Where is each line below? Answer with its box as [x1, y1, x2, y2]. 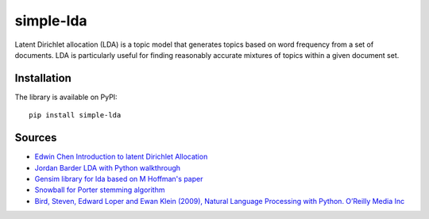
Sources [14, 131, 57, 144]
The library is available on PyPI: [14, 92, 118, 102]
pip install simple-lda [29, 111, 122, 120]
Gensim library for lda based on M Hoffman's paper [34, 174, 203, 183]
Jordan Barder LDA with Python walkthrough [34, 163, 181, 172]
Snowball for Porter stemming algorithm [34, 185, 165, 194]
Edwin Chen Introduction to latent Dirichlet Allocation [34, 152, 208, 162]
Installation [14, 71, 71, 85]
